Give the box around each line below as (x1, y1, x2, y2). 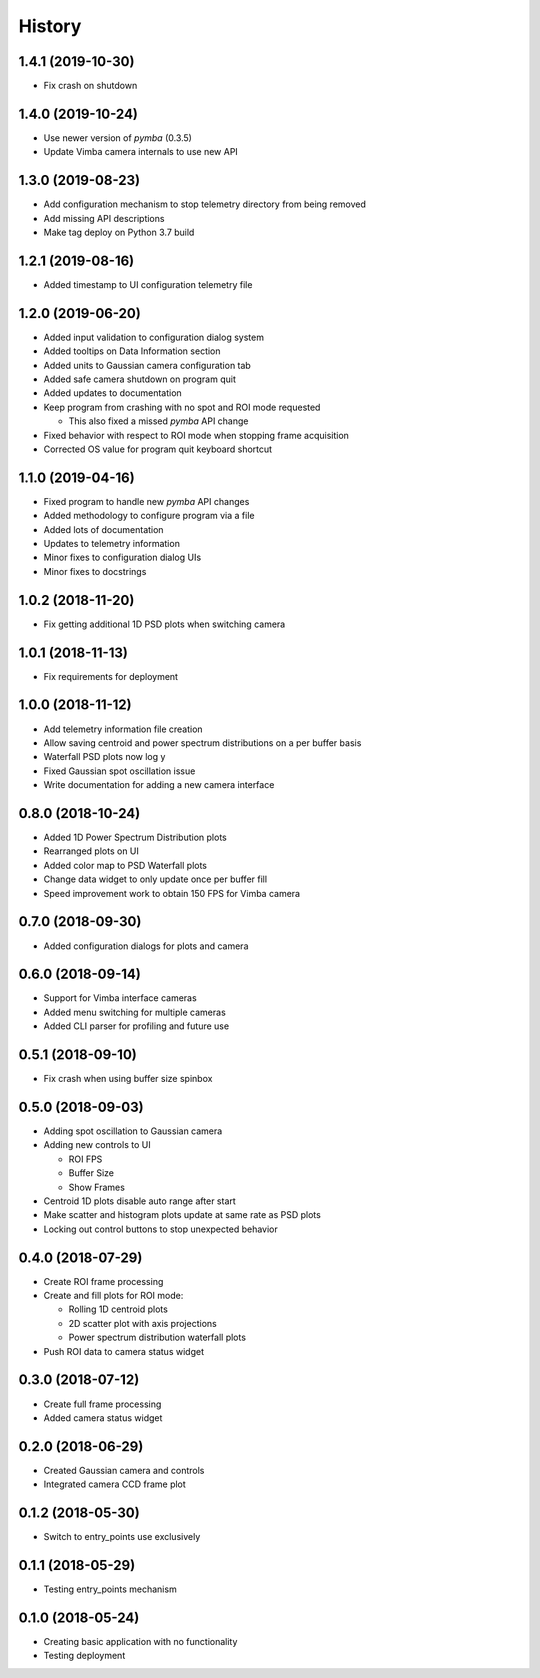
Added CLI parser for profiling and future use (43, 1020, 230, 1032)
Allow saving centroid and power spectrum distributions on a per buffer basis (43, 736, 362, 749)
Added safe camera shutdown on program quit (43, 373, 237, 385)
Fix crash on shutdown (43, 80, 138, 92)
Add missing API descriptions (43, 212, 165, 224)
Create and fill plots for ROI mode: (43, 1290, 184, 1302)
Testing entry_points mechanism (43, 1583, 177, 1595)
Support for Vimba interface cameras (43, 992, 197, 1004)
